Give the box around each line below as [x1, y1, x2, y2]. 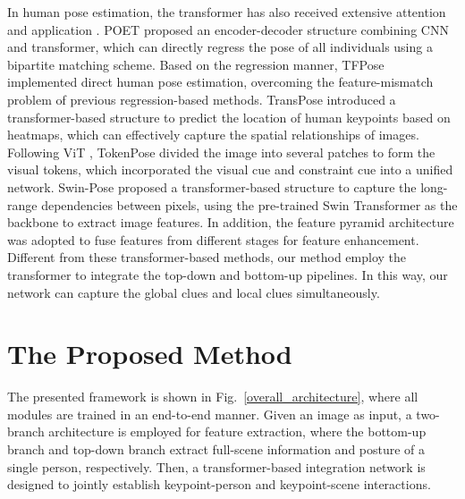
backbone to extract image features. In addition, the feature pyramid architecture [7, 213, 454, 232]
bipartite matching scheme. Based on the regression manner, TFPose [7, 55, 385, 73]
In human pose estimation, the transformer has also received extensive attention [7, 3, 446, 21]
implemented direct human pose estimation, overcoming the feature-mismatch [7, 72, 434, 91]
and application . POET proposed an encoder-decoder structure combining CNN [7, 20, 449, 38]
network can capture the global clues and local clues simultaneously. [7, 283, 380, 301]
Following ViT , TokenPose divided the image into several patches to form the [7, 142, 435, 161]
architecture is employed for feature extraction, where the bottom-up [48, 422, 427, 441]
